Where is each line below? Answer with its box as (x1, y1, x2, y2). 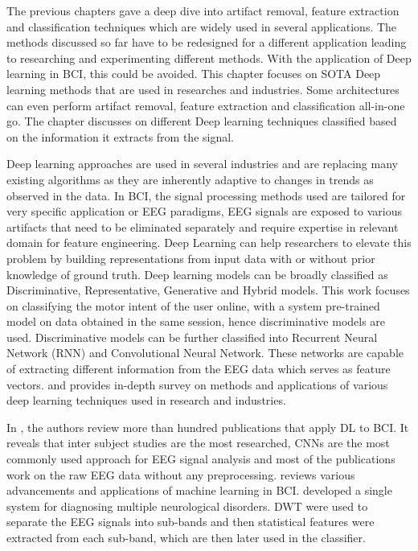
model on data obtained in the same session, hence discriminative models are (6, 313, 386, 330)
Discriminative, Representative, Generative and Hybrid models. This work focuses (6, 282, 410, 298)
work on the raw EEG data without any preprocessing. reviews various (6, 466, 355, 483)
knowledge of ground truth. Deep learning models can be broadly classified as (6, 265, 388, 282)
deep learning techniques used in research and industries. (6, 392, 286, 409)
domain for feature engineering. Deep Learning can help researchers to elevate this (6, 234, 412, 251)
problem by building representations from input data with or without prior (6, 249, 375, 266)
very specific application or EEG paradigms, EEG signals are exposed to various (6, 203, 403, 220)
